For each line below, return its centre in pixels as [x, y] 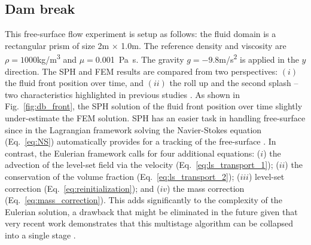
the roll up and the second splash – [234, 83]
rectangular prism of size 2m [57, 45]
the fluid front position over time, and [74, 83]
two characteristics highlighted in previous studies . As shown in [123, 94]
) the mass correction [206, 188]
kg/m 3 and [57, 59]
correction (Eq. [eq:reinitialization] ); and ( [83, 188]
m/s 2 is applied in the [259, 59]
